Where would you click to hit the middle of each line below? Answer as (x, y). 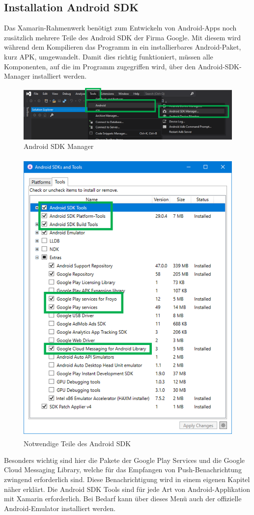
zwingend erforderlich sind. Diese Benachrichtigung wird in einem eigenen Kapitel (127, 479)
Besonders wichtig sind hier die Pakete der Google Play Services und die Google (125, 460)
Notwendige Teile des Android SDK (77, 443)
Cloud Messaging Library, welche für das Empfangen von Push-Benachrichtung (123, 470)
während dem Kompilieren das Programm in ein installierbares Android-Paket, (123, 47)
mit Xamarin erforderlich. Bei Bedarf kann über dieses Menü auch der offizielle (123, 499)
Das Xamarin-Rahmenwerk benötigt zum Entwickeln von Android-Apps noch (120, 28)
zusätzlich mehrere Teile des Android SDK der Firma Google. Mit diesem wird (122, 37)
